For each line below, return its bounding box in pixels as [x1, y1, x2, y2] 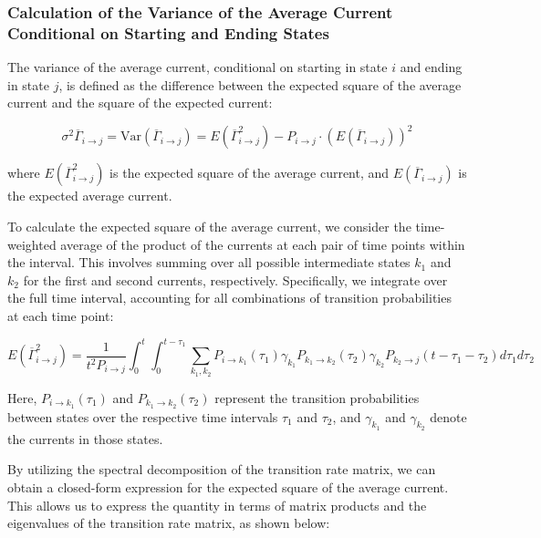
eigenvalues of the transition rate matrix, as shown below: [7, 513, 330, 533]
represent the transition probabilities [214, 388, 420, 407]
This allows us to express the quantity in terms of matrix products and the [7, 495, 427, 514]
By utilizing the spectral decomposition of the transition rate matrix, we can [7, 460, 436, 479]
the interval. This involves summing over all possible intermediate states [7, 253, 411, 272]
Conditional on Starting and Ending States [7, 21, 329, 44]
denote [430, 407, 467, 426]
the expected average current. [7, 186, 172, 205]
